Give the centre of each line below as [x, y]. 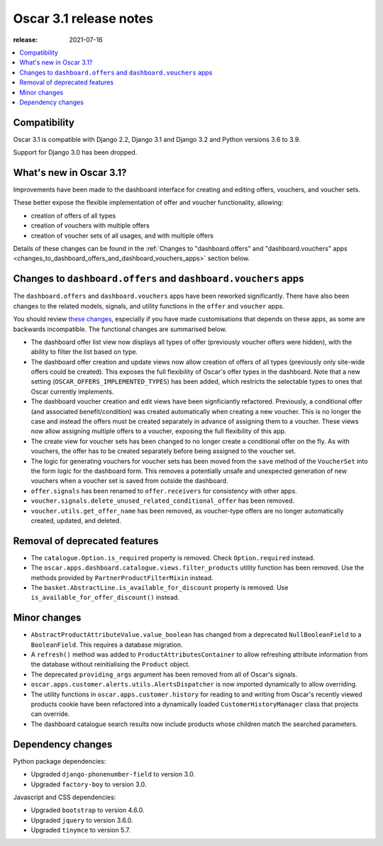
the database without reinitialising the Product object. [111, 664]
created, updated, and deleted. [76, 521]
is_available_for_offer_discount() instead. [105, 597]
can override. [50, 714]
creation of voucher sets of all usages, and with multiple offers [122, 235]
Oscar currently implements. [72, 391]
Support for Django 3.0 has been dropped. [75, 152]
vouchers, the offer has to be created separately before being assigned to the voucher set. [163, 451]
